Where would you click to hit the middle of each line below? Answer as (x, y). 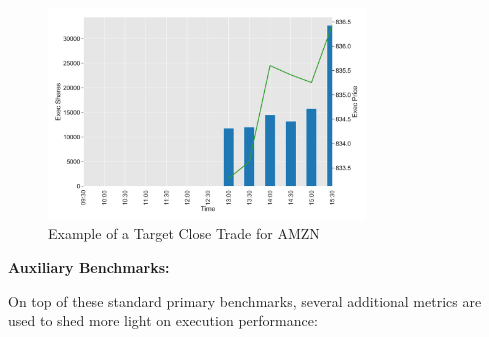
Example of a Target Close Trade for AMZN (184, 233)
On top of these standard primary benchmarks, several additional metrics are (245, 300)
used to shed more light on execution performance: (163, 320)
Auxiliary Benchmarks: (89, 266)
